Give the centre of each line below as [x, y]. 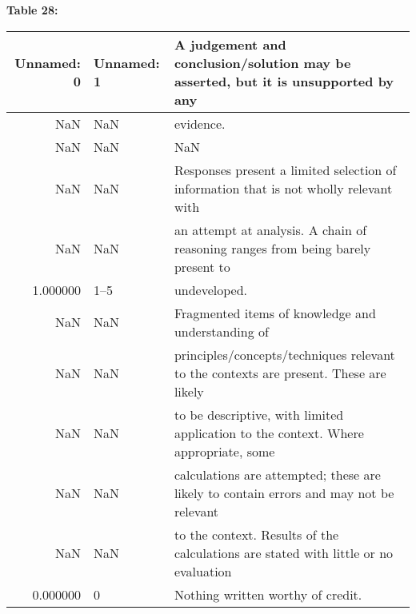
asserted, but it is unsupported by [284, 81]
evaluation [203, 571]
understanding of [221, 331]
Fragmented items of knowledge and [275, 313]
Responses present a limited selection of [285, 169]
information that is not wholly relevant [283, 188]
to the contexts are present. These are [280, 373]
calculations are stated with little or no [284, 552]
